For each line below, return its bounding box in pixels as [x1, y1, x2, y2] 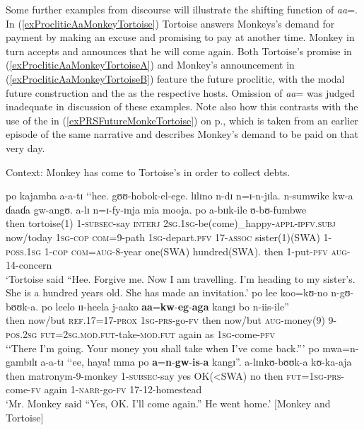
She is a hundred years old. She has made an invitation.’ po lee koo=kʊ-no [6, 285, 328, 300]
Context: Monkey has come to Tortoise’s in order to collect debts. [6, 164, 290, 179]
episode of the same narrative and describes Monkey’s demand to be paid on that [6, 127, 359, 141]
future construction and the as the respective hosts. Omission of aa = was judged [6, 85, 355, 100]
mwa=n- [322, 340, 359, 355]
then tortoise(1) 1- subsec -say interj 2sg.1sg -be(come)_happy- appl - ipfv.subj [6, 216, 336, 231]
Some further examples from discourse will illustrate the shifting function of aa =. [6, 2, 358, 16]
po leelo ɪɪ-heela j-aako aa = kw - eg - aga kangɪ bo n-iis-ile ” [41, 298, 289, 313]
